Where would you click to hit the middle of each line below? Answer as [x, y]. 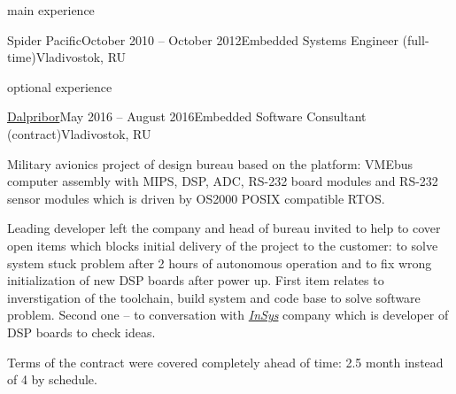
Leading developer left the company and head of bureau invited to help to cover [224, 228]
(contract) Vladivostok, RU [79, 133]
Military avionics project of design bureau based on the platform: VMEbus [210, 163]
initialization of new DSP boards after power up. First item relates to [196, 280]
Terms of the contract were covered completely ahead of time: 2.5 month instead [225, 362]
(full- [416, 39]
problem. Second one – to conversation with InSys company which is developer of [228, 315]
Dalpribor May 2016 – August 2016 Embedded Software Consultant [187, 116]
